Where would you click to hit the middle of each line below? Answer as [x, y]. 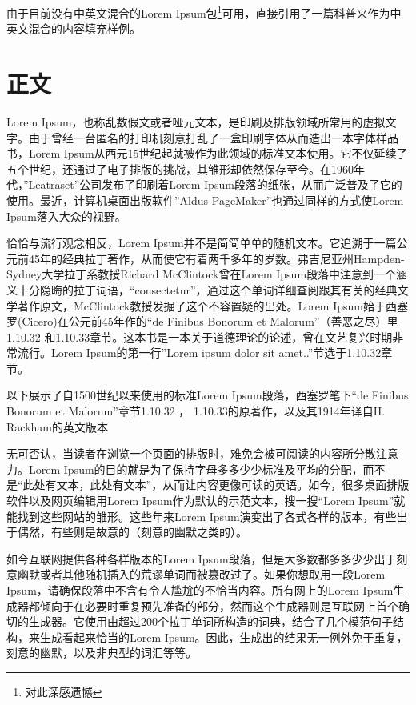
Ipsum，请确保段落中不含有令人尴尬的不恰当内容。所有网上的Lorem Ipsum [200, 590]
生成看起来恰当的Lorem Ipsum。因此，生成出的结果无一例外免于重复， [224, 637]
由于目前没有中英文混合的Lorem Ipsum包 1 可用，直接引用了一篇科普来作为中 [204, 12]
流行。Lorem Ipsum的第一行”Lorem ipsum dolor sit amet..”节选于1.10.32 [199, 352]
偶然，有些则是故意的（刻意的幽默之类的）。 [132, 532]
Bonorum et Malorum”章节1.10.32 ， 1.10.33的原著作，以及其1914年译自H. [196, 411]
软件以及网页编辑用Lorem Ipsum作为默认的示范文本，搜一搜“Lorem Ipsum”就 [206, 501]
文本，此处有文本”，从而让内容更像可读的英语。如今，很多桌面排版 [233, 485]
